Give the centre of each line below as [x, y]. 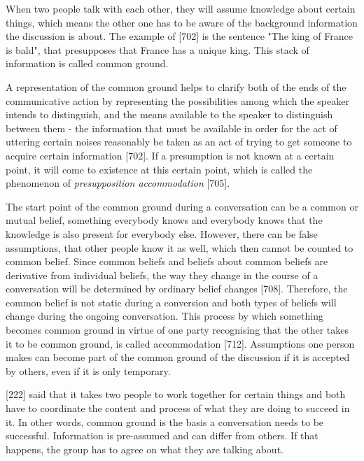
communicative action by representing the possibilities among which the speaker [177, 100]
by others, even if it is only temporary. [88, 370]
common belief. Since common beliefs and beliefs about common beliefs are [167, 261]
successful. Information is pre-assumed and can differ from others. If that [162, 435]
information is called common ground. [87, 63]
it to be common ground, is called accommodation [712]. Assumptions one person [180, 343]
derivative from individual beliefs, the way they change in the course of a [162, 275]
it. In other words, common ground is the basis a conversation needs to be [165, 421]
